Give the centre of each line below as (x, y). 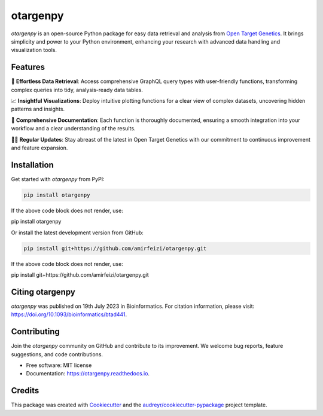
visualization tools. (34, 50)
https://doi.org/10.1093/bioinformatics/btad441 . (69, 314)
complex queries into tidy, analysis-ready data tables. (77, 90)
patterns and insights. (38, 109)
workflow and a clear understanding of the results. (73, 129)
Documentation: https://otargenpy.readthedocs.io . (88, 374)
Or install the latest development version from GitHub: (77, 233)
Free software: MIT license (59, 365)
